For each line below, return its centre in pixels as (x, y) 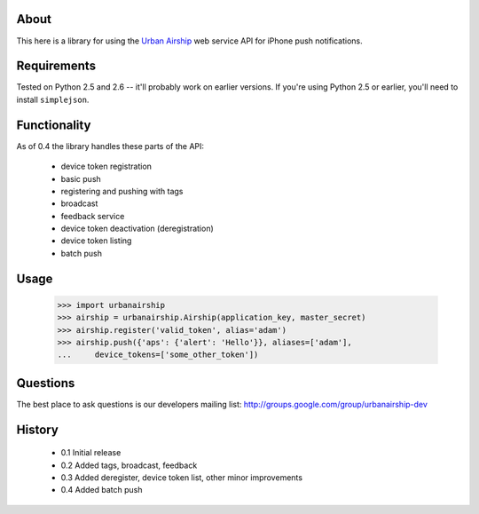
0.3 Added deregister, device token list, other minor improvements (182, 478)
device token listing (96, 241)
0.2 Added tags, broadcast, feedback (129, 465)
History (38, 429)
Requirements (56, 66)
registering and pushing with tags (122, 191)
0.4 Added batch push (102, 490)
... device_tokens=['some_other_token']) (158, 355)
